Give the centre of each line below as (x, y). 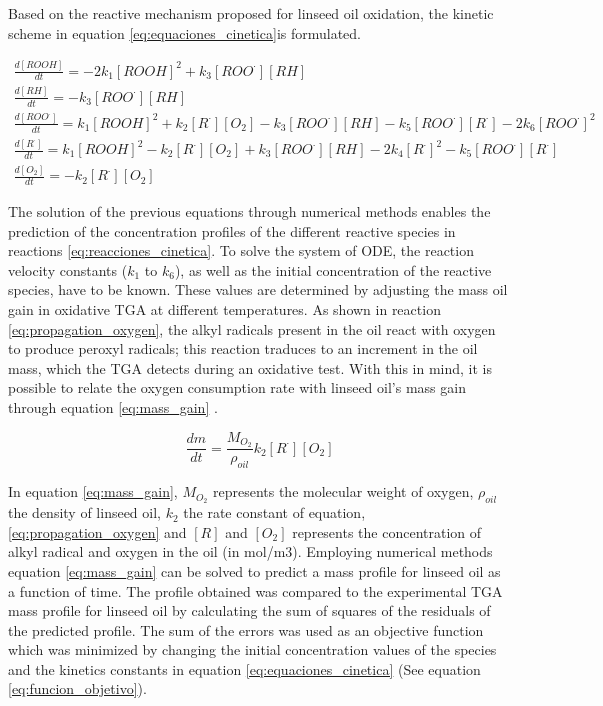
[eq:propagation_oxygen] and (97, 531)
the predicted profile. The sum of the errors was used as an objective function (246, 629)
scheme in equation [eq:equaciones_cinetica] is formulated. (185, 32)
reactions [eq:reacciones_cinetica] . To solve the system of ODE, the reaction (241, 250)
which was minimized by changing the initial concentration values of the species (252, 649)
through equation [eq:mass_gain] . (113, 406)
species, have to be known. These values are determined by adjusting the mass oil (258, 289)
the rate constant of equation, (274, 512)
